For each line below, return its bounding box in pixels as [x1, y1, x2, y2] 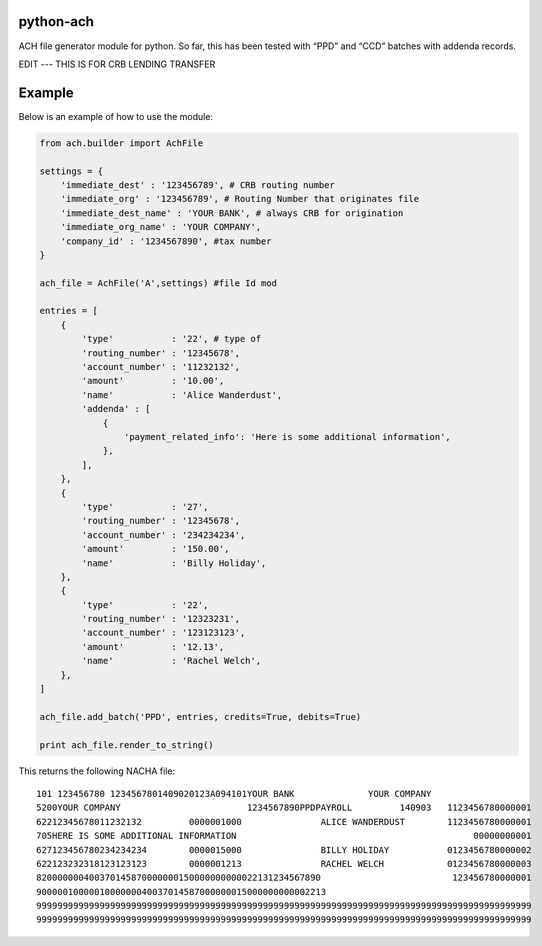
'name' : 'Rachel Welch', [81, 655, 262, 667]
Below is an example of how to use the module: [18, 110, 214, 122]
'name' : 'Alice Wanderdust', [81, 389, 283, 400]
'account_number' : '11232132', [81, 361, 240, 373]
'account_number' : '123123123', [81, 627, 246, 639]
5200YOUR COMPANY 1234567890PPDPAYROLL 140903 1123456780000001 [36, 802, 532, 814]
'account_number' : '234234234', [81, 529, 246, 540]
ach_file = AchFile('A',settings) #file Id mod [39, 277, 277, 289]
